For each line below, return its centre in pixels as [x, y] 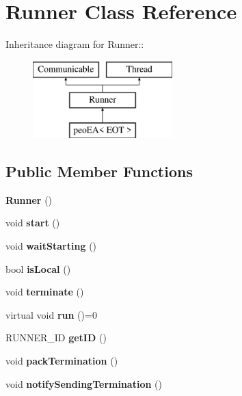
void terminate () [45, 292]
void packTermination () [62, 361]
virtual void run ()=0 [51, 314]
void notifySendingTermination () [84, 383]
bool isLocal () [38, 268]
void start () [33, 223]
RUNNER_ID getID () [56, 338]
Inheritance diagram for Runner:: [75, 44]
